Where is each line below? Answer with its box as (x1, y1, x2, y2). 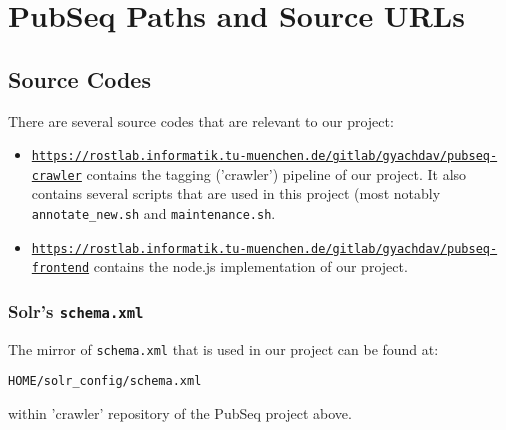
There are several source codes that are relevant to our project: (8, 110, 394, 131)
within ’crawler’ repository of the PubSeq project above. (8, 403, 352, 424)
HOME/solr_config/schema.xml (8, 374, 202, 389)
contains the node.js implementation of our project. (93, 256, 408, 277)
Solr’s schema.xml (8, 298, 144, 323)
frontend (31, 261, 90, 276)
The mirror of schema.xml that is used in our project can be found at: (8, 338, 439, 359)
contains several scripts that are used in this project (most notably (31, 183, 441, 204)
